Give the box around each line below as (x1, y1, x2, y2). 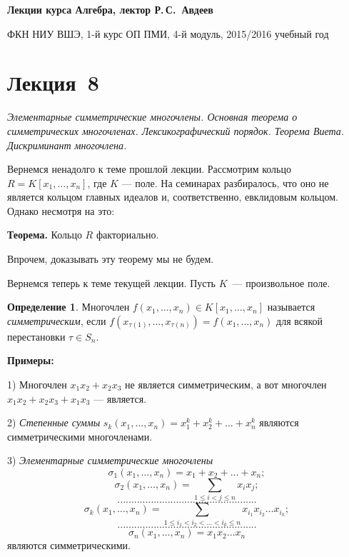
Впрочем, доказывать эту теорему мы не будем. (7, 251, 214, 266)
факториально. (96, 227, 159, 242)
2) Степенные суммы (7, 415, 101, 430)
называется (267, 299, 315, 314)
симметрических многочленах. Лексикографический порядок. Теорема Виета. (7, 123, 345, 138)
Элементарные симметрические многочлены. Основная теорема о (7, 109, 298, 124)
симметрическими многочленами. (7, 428, 153, 443)
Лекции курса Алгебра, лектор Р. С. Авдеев (7, 2, 213, 16)
